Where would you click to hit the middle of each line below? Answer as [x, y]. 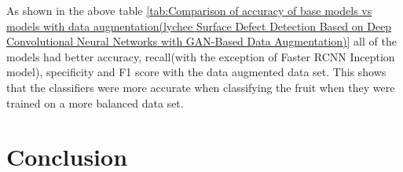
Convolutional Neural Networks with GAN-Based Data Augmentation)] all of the [201, 41]
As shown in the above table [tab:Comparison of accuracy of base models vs [189, 10]
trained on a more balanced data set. [95, 102]
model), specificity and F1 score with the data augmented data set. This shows [196, 72]
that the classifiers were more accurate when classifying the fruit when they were [201, 87]
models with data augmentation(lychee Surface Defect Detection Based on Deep [199, 26]
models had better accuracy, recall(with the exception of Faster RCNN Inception [201, 56]
